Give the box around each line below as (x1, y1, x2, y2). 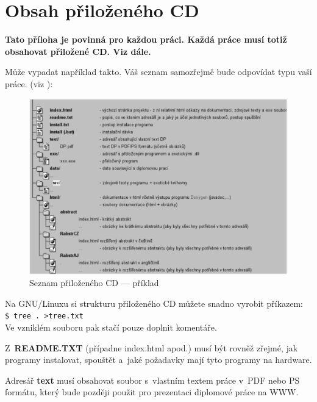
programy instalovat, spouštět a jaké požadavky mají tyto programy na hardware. (5, 353, 312, 366)
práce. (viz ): (5, 77, 53, 90)
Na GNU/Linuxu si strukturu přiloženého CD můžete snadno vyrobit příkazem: (5, 296, 304, 309)
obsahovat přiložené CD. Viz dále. (5, 45, 151, 57)
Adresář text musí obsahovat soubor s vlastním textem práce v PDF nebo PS (5, 373, 300, 386)
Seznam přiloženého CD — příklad (29, 276, 159, 289)
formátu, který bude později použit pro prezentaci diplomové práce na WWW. (5, 386, 299, 398)
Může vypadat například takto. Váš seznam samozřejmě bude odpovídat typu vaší (5, 65, 312, 78)
